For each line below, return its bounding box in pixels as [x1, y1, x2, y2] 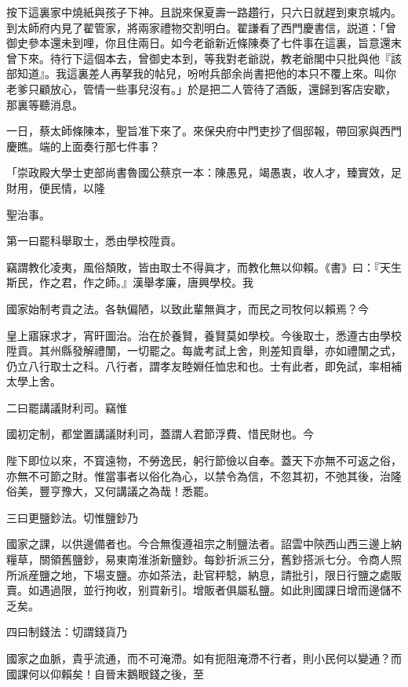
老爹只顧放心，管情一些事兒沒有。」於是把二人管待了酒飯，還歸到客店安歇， [6, 80, 396, 97]
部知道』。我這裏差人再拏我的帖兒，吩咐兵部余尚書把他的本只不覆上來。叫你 [6, 65, 396, 82]
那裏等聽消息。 [6, 96, 83, 112]
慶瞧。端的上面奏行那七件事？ [6, 137, 160, 154]
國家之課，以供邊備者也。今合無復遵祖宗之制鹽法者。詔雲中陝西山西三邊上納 [6, 535, 402, 552]
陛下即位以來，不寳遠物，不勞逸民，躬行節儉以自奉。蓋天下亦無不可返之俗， [6, 452, 402, 469]
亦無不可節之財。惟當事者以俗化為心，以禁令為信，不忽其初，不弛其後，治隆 [6, 467, 402, 484]
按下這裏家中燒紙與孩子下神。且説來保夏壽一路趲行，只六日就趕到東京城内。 [6, 4, 402, 20]
